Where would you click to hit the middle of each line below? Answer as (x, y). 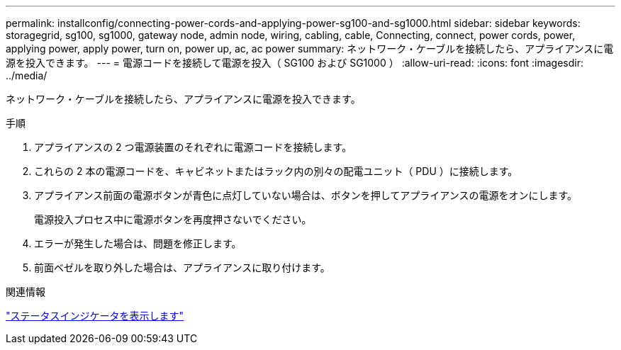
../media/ (27, 75)
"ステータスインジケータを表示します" (95, 316)
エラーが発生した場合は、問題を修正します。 (138, 243)
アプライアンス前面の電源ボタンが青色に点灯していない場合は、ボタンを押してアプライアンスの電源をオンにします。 (306, 195)
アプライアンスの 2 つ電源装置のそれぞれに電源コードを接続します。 (193, 147)
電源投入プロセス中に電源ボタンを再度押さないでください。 (173, 219)
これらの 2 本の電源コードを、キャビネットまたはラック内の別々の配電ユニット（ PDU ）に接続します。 (276, 171)
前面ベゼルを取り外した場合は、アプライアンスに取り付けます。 (182, 267)
